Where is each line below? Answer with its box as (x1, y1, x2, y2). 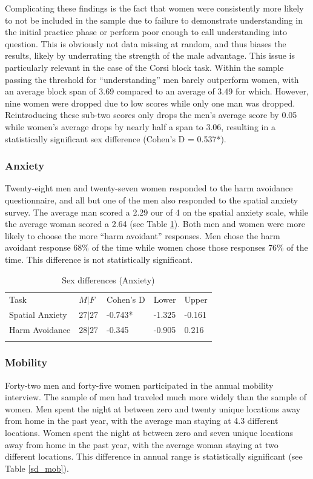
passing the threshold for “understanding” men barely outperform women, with (5, 73, 299, 85)
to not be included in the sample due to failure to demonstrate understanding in (5, 13, 303, 26)
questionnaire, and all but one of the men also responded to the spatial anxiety (5, 193, 298, 206)
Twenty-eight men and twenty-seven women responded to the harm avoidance (5, 182, 293, 194)
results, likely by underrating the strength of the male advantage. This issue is (5, 49, 295, 62)
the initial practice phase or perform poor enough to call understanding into (5, 25, 287, 38)
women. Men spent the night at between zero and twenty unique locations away (5, 402, 301, 415)
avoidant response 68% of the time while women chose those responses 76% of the (5, 241, 308, 254)
